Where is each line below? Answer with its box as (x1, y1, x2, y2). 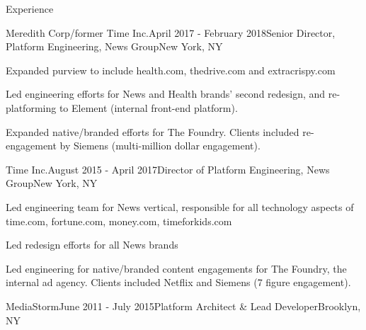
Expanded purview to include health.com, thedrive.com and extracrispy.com (6, 62, 336, 77)
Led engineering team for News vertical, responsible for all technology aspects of (6, 199, 354, 214)
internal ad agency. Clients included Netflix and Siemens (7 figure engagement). (6, 275, 351, 290)
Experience (6, 1, 54, 16)
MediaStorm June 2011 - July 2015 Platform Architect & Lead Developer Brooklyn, (6, 298, 361, 313)
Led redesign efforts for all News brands (6, 237, 178, 252)
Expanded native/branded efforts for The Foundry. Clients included (6, 124, 299, 139)
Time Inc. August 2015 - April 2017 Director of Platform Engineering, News (6, 161, 330, 176)
